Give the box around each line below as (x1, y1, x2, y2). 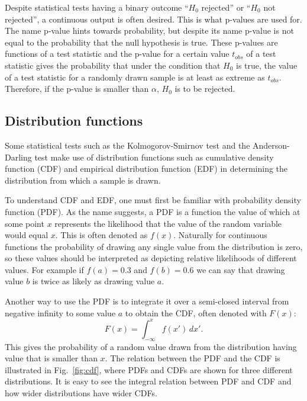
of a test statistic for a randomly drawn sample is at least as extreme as (5, 70, 265, 83)
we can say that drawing (196, 263, 285, 275)
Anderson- (253, 139, 290, 151)
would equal (5, 229, 49, 241)
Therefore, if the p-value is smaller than (5, 82, 149, 95)
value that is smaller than (5, 352, 98, 364)
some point (5, 217, 44, 229)
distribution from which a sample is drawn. (5, 174, 161, 186)
